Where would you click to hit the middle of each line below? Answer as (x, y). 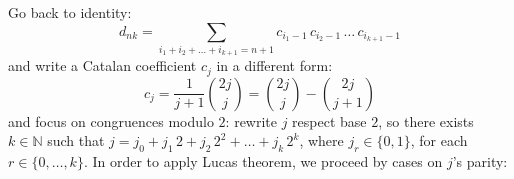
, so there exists (426, 120)
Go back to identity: (70, 12)
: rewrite (251, 120)
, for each (439, 140)
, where (321, 140)
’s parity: (480, 161)
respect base (329, 120)
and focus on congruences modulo (111, 120)
